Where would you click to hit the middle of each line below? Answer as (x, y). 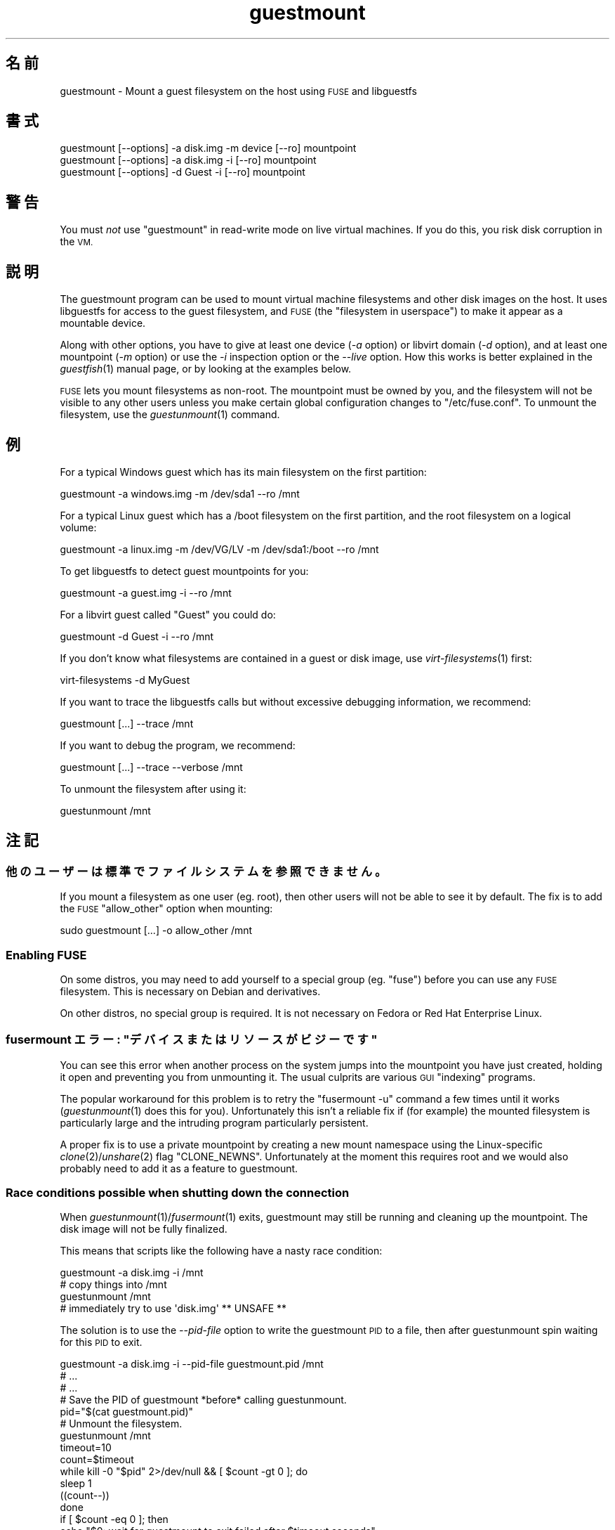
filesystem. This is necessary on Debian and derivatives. (190, 991)
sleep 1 (76, 1484)
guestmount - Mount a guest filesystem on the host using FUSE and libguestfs (238, 91)
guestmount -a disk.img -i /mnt (132, 1273)
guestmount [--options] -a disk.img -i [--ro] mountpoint (188, 160)
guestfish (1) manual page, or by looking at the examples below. (206, 369)
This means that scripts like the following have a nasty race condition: (221, 1251)
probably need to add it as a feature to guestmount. (179, 1168)
